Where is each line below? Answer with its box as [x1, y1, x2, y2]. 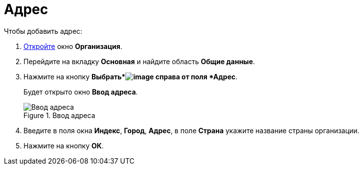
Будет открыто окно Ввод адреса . [23, 87, 138, 96]
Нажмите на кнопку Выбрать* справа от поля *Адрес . [23, 72, 238, 81]
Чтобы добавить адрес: [4, 26, 83, 35]
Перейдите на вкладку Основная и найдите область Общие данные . [23, 57, 255, 66]
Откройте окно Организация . [23, 42, 122, 50]
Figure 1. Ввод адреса [23, 111, 95, 120]
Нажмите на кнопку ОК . [23, 141, 104, 150]
